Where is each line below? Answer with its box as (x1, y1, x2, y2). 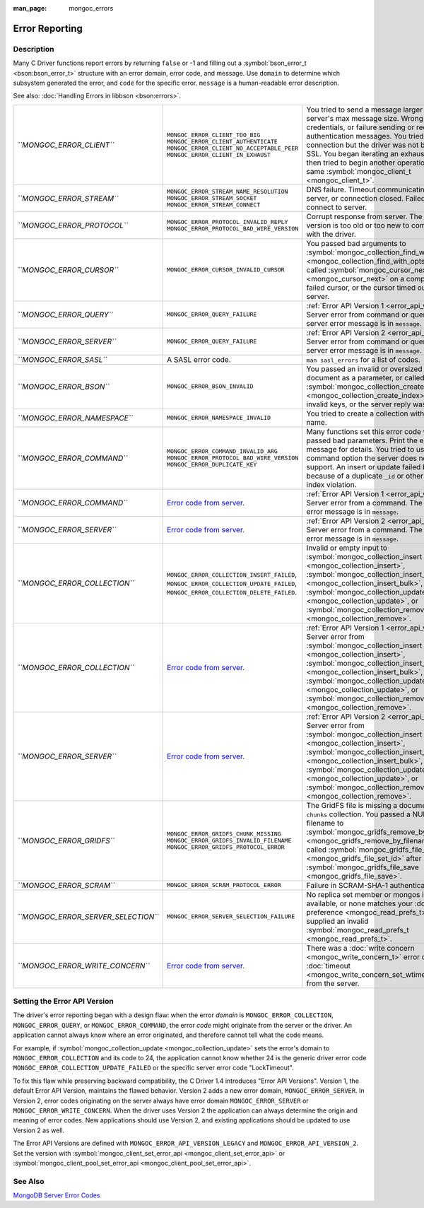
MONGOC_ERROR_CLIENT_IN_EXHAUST (166, 151, 271, 158)
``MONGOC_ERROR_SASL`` (17, 354, 107, 364)
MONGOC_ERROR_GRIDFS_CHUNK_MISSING (166, 831, 282, 838)
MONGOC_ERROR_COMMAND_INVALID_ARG (166, 447, 278, 455)
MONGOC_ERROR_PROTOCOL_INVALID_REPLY (166, 218, 288, 225)
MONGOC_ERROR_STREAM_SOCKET (166, 194, 257, 202)
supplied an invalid (306, 916, 369, 926)
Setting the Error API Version (13, 997, 114, 1007)
